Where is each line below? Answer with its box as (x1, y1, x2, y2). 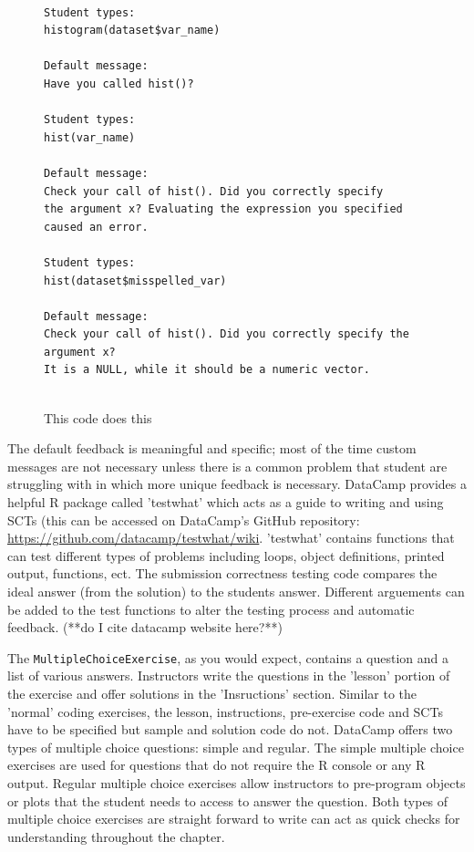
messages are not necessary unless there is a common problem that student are (7, 456, 448, 475)
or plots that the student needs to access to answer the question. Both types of (7, 791, 448, 810)
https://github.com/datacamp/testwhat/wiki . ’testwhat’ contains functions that (7, 528, 455, 547)
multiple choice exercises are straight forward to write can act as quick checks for (7, 809, 460, 828)
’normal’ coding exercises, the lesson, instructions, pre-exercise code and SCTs (7, 701, 443, 721)
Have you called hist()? (44, 77, 194, 90)
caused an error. (44, 220, 149, 234)
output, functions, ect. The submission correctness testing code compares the (7, 564, 438, 583)
